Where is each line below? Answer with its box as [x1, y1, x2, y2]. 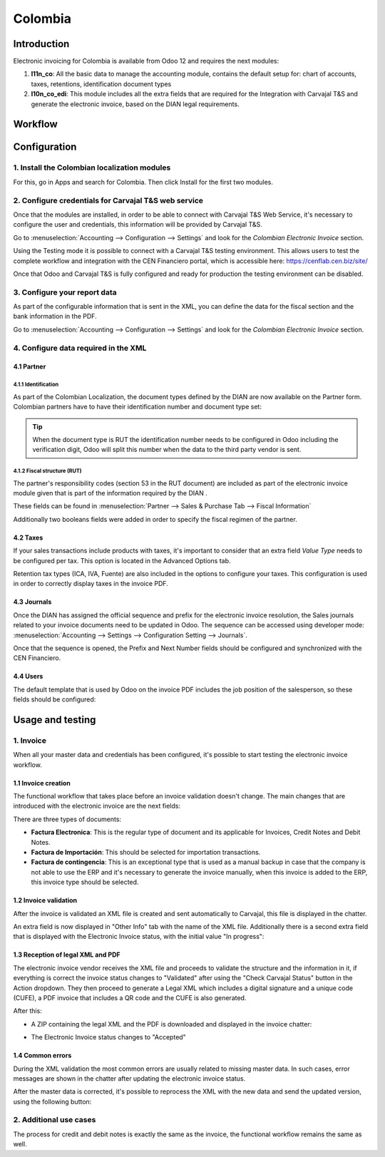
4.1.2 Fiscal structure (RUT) [13, 468, 82, 475]
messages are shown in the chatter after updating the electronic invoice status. [13, 1074, 246, 1083]
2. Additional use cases [13, 1115, 96, 1125]
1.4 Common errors [13, 1051, 72, 1060]
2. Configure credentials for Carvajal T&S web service [13, 195, 203, 205]
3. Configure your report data [13, 287, 117, 297]
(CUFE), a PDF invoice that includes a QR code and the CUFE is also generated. [13, 993, 247, 1002]
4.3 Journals [13, 597, 52, 606]
